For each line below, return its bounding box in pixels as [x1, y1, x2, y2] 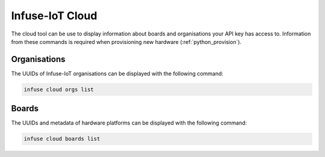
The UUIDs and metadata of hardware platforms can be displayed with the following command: [11, 119, 247, 126]
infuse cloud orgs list [23, 86, 94, 93]
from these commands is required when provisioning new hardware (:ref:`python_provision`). [11, 38, 242, 45]
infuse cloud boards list [23, 135, 101, 143]
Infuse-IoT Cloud [11, 9, 97, 22]
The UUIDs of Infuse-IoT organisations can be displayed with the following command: [11, 70, 224, 77]
